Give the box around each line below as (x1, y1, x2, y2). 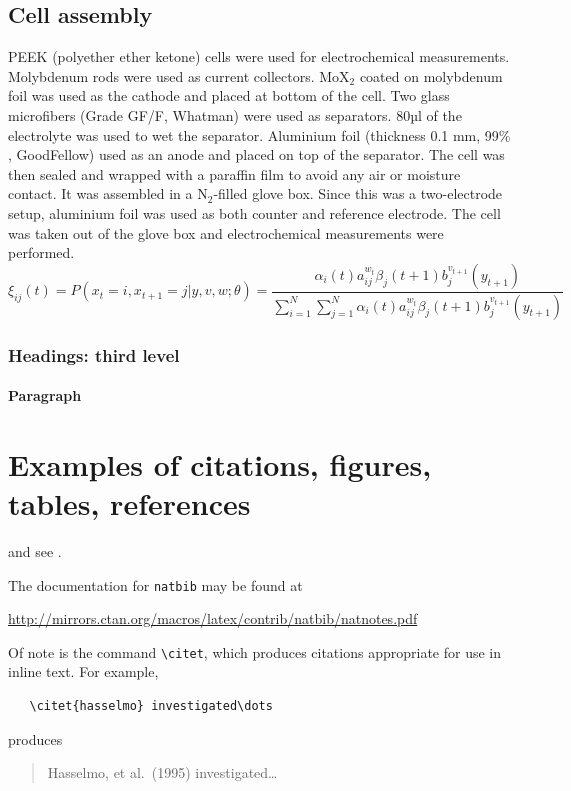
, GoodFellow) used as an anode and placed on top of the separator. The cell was (8, 144, 505, 165)
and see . (8, 540, 62, 561)
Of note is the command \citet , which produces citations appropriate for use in (8, 641, 501, 662)
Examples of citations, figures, (8, 443, 432, 484)
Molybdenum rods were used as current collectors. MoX (8, 65, 350, 86)
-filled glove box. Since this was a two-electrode (213, 183, 503, 204)
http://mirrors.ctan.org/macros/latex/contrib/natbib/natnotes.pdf (8, 608, 418, 629)
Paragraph (8, 385, 82, 406)
